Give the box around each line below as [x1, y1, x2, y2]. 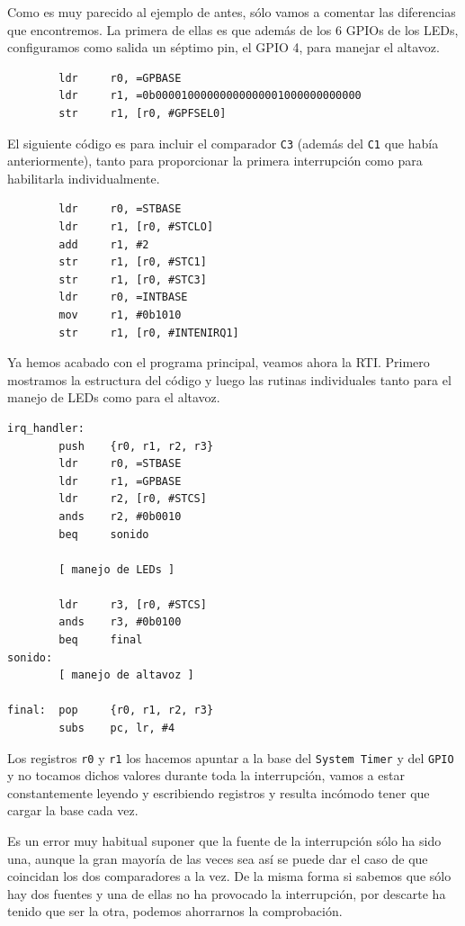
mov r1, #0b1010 [58, 308, 182, 321]
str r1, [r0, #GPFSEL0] [58, 106, 227, 120]
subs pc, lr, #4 [58, 722, 175, 735]
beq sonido [58, 527, 149, 541]
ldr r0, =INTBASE [58, 291, 188, 304]
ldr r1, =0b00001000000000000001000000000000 [58, 89, 362, 103]
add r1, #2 [58, 238, 149, 251]
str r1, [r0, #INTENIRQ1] [58, 326, 239, 339]
